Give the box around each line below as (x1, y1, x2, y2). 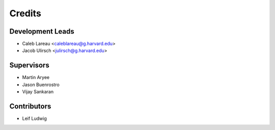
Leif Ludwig (22, 115, 47, 122)
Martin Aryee (22, 74, 50, 81)
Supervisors (9, 61, 49, 70)
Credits (9, 8, 42, 19)
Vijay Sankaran (22, 89, 53, 95)
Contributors (9, 102, 51, 111)
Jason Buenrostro (22, 82, 60, 88)
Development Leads (9, 27, 75, 36)
